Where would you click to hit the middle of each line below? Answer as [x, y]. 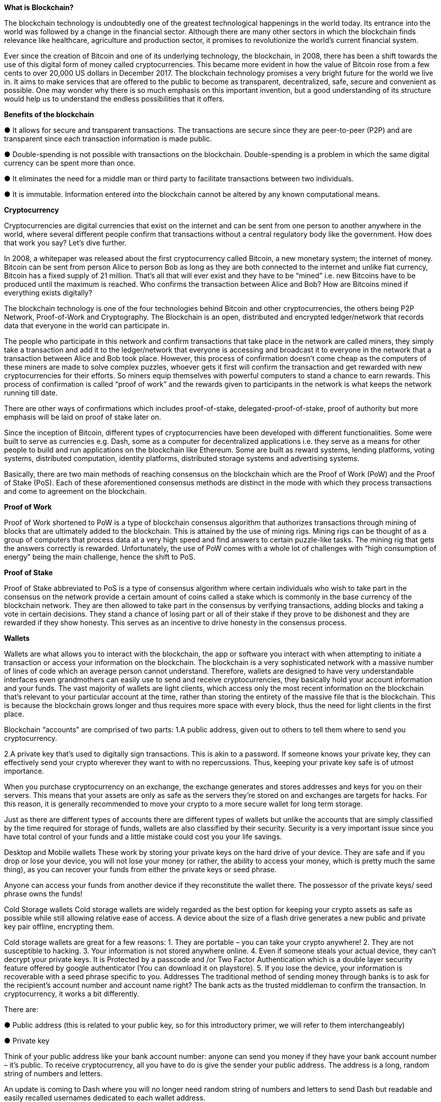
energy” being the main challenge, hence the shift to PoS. [100, 557]
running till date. [31, 393]
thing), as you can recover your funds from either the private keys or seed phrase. [141, 869]
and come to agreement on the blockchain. [75, 491]
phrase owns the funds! [43, 894]
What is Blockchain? [39, 7]
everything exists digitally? [48, 293]
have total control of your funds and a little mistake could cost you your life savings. [143, 837]
